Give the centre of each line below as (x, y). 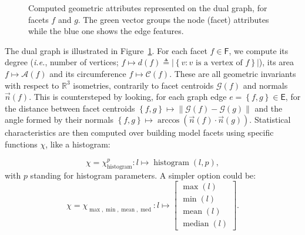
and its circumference (88, 73)
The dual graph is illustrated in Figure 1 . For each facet (106, 50)
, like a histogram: (78, 144)
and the (269, 108)
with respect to (32, 85)
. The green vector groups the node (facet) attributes (173, 19)
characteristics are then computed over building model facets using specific (139, 132)
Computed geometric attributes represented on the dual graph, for (148, 8)
